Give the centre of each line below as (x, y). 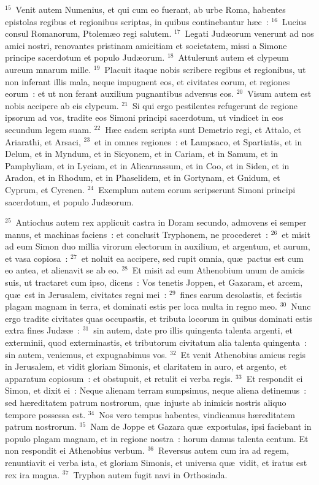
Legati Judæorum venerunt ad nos (249, 33)
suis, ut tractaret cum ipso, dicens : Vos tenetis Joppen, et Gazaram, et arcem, (154, 282)
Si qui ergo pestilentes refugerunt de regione (215, 105)
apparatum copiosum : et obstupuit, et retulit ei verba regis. (119, 378)
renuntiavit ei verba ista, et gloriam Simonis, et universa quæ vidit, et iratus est (156, 462)
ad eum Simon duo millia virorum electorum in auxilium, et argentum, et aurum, (158, 246)
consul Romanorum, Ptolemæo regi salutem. (88, 33)
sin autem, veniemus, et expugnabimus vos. (86, 354)
